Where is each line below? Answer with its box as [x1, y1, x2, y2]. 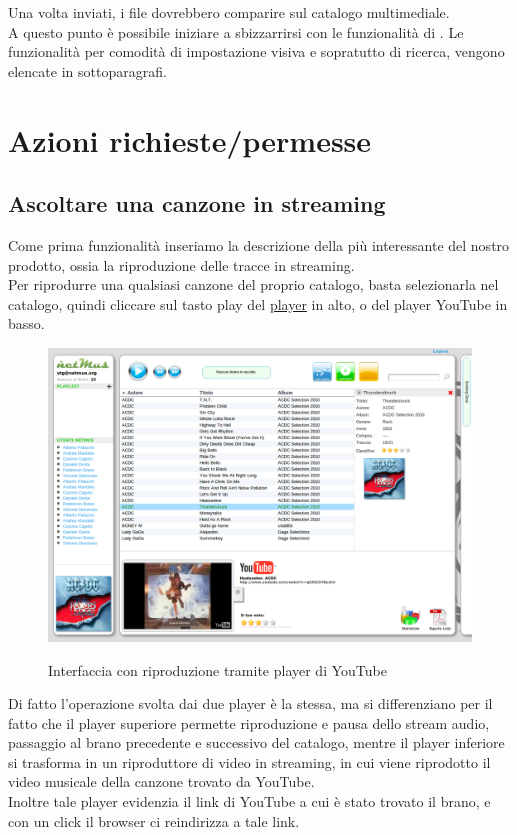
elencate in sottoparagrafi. [8, 60, 167, 81]
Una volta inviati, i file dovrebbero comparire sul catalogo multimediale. [8, 2, 450, 22]
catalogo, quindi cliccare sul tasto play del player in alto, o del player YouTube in [8, 293, 508, 314]
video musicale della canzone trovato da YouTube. [8, 771, 315, 792]
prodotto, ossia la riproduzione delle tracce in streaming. [8, 254, 355, 275]
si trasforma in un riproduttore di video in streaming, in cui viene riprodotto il [8, 751, 491, 772]
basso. [8, 313, 45, 334]
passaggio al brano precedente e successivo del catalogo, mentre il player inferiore [8, 732, 505, 753]
